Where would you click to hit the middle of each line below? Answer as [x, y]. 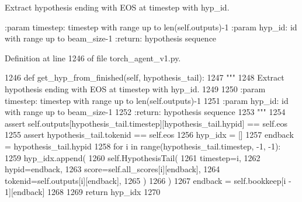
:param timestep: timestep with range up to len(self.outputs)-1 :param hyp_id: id [151, 27]
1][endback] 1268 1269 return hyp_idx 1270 [83, 192]
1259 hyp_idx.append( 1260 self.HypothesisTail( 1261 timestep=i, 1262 [133, 157]
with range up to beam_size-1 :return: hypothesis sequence [111, 38]
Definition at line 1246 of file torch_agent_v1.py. [93, 58]
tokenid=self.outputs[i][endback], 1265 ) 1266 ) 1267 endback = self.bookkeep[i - [148, 180]
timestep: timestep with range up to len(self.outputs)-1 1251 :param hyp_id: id [147, 100]
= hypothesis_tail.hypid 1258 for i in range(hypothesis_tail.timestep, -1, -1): [143, 146]
